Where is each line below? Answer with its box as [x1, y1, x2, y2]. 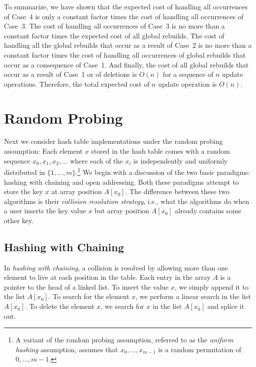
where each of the [70, 155, 123, 166]
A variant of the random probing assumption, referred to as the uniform [15, 334, 233, 345]
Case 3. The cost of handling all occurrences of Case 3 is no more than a [4, 21, 225, 31]
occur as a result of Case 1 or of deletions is [4, 69, 137, 79]
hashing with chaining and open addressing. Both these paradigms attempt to [4, 176, 239, 187]
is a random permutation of [158, 344, 241, 354]
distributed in [4, 167, 45, 177]
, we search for [100, 301, 144, 311]
